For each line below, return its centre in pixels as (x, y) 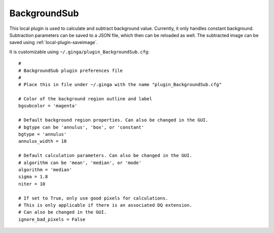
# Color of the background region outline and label (85, 99)
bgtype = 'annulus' (43, 134)
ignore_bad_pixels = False (52, 219)
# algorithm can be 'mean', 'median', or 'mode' (80, 163)
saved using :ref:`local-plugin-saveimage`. (54, 43)
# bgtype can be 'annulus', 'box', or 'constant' (81, 127)
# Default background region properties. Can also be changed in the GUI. (113, 120)
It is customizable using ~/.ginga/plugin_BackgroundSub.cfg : (79, 52)
